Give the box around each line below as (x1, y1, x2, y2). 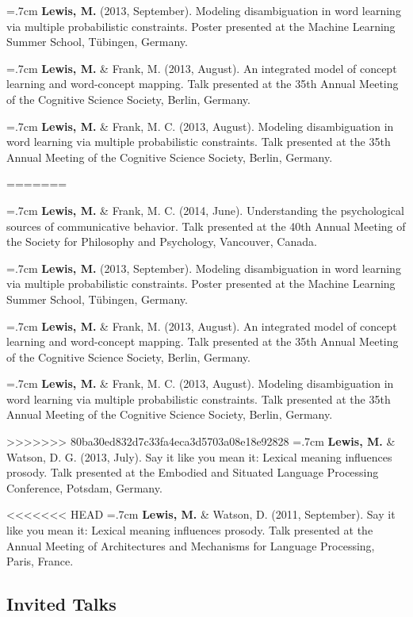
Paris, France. (6, 553, 74, 569)
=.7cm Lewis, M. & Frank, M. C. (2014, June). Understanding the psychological (6, 201, 404, 218)
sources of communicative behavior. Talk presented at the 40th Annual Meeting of (6, 217, 406, 234)
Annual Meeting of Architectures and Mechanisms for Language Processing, (6, 537, 375, 554)
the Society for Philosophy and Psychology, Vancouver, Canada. (6, 233, 317, 250)
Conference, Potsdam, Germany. (6, 479, 163, 496)
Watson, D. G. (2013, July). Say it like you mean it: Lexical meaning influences (6, 448, 392, 465)
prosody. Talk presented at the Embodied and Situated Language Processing (6, 464, 379, 481)
